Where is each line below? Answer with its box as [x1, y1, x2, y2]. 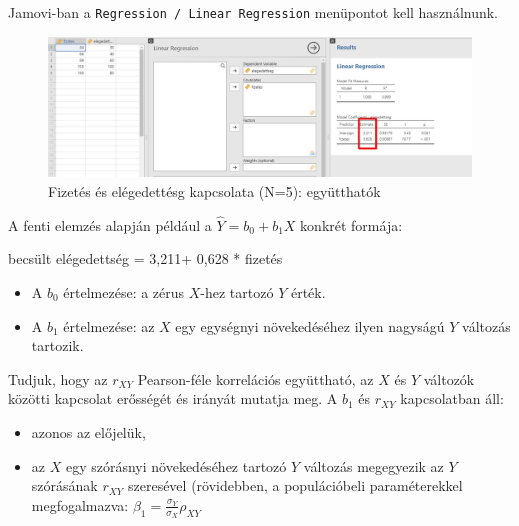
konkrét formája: [300, 214, 403, 235]
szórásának [31, 475, 98, 496]
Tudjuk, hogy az [8, 368, 108, 389]
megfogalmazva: [31, 494, 129, 515]
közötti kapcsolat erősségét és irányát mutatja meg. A [8, 388, 338, 409]
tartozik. [31, 335, 84, 356]
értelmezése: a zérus [63, 282, 185, 303]
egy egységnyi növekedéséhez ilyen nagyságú [175, 315, 445, 336]
